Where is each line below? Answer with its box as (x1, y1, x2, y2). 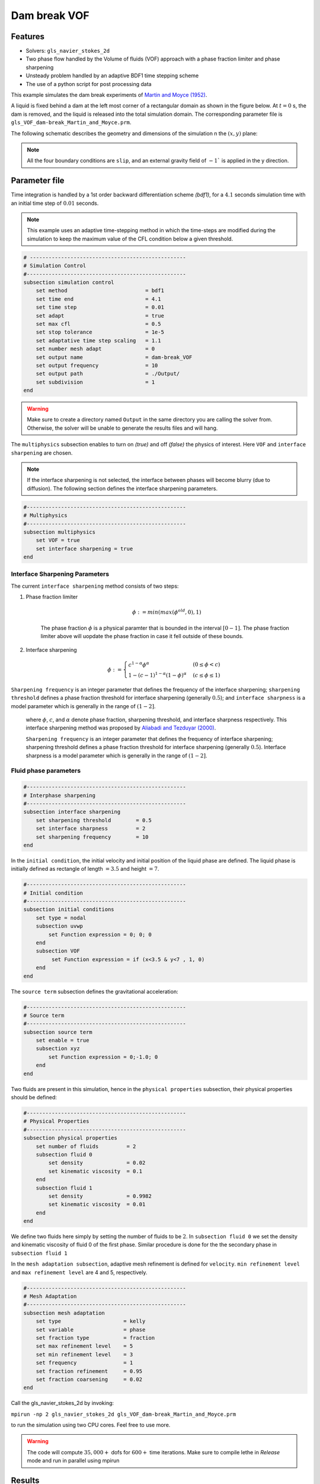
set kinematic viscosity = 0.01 (48, 1201, 146, 1208)
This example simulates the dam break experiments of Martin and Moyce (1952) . (11, 91, 207, 99)
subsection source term (23, 1029, 93, 1035)
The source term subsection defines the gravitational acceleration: (11, 988, 178, 995)
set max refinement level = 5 (36, 1343, 133, 1350)
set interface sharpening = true (36, 545, 133, 552)
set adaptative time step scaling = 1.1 (36, 337, 161, 344)
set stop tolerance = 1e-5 (36, 329, 164, 335)
